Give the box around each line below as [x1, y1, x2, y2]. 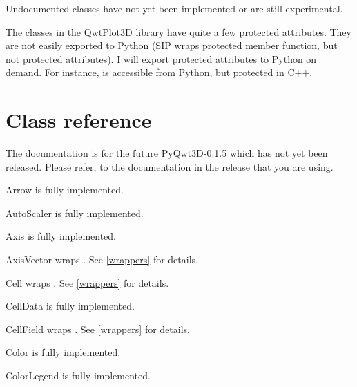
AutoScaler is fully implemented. [6, 205, 144, 220]
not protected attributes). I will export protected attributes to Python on [6, 51, 317, 66]
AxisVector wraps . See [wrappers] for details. [6, 252, 198, 267]
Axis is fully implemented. [6, 229, 117, 243]
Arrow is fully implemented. [6, 182, 124, 197]
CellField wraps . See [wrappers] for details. [6, 321, 190, 336]
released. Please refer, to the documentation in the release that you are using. [6, 159, 334, 173]
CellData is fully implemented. [6, 299, 135, 313]
